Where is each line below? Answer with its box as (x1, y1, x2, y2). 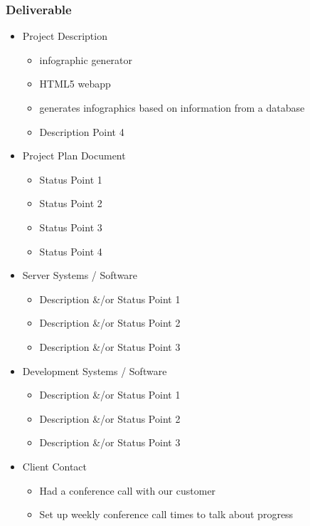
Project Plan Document (22, 148, 126, 163)
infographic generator (39, 52, 133, 67)
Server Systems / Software (22, 268, 138, 283)
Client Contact (22, 458, 87, 473)
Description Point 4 (39, 124, 124, 139)
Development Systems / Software (22, 363, 167, 378)
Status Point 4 (39, 243, 102, 258)
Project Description (22, 28, 107, 43)
